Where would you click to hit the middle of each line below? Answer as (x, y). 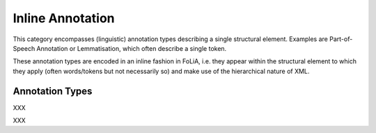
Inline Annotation (64, 18)
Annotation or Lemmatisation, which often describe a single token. (132, 48)
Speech (24, 48)
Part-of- (341, 39)
